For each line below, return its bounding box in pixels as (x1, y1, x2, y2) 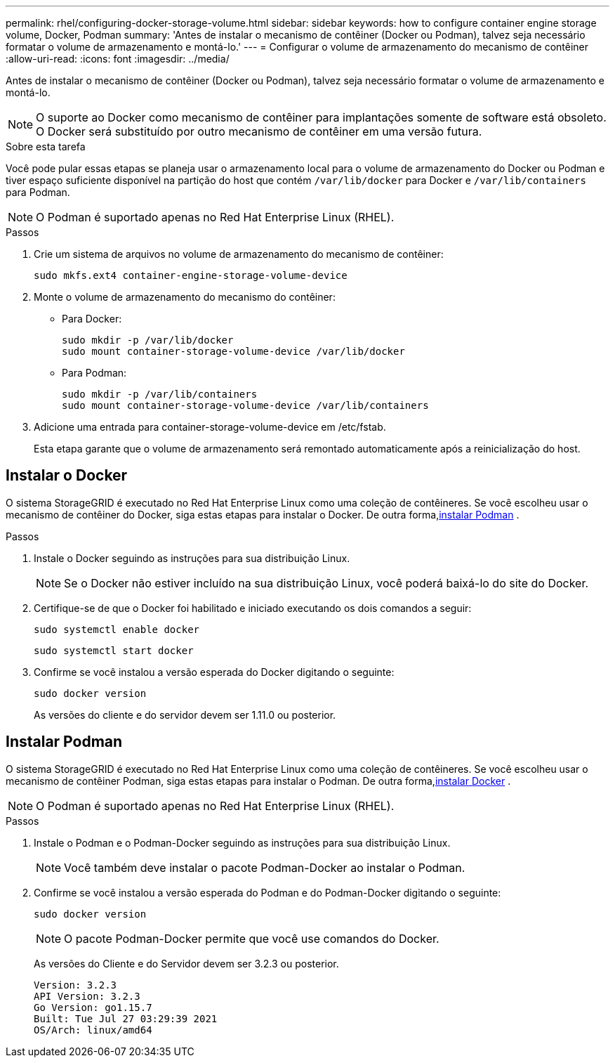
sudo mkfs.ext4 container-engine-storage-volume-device (34, 270, 348, 281)
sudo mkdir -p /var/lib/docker (62, 334, 234, 346)
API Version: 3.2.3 (34, 990, 140, 1002)
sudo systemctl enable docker (34, 623, 200, 635)
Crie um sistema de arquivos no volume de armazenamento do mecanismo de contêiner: (34, 248, 444, 260)
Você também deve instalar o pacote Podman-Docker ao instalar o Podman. (64, 860, 465, 875)
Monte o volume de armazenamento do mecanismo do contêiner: (34, 291, 336, 303)
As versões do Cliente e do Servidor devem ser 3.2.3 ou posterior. (34, 957, 339, 970)
